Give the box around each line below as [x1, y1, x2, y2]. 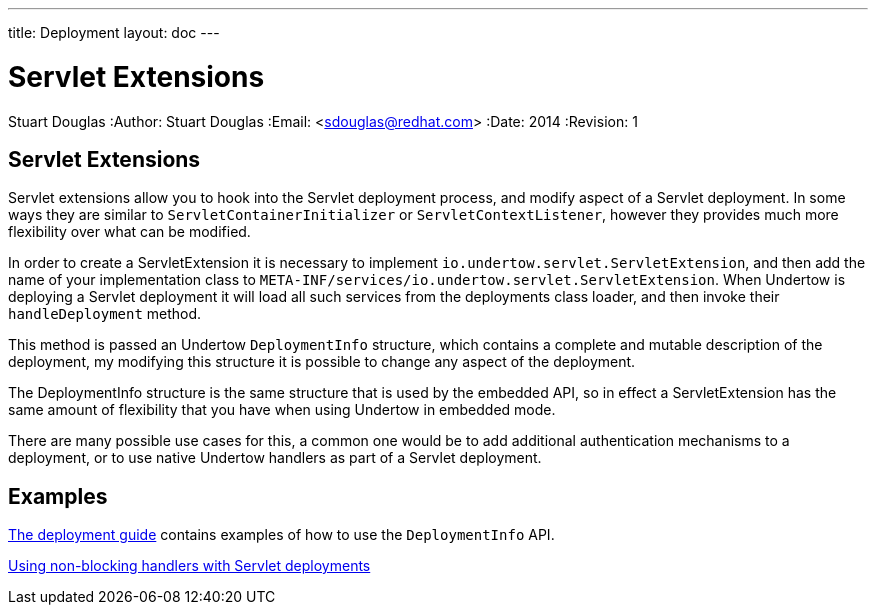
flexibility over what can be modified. [8, 223, 251, 241]
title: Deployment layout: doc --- [8, 24, 220, 41]
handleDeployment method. [8, 305, 202, 323]
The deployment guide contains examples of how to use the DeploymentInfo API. [8, 526, 555, 544]
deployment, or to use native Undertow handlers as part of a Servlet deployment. [8, 449, 542, 467]
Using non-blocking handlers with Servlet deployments [8, 557, 371, 575]
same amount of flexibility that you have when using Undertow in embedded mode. [8, 401, 556, 419]
